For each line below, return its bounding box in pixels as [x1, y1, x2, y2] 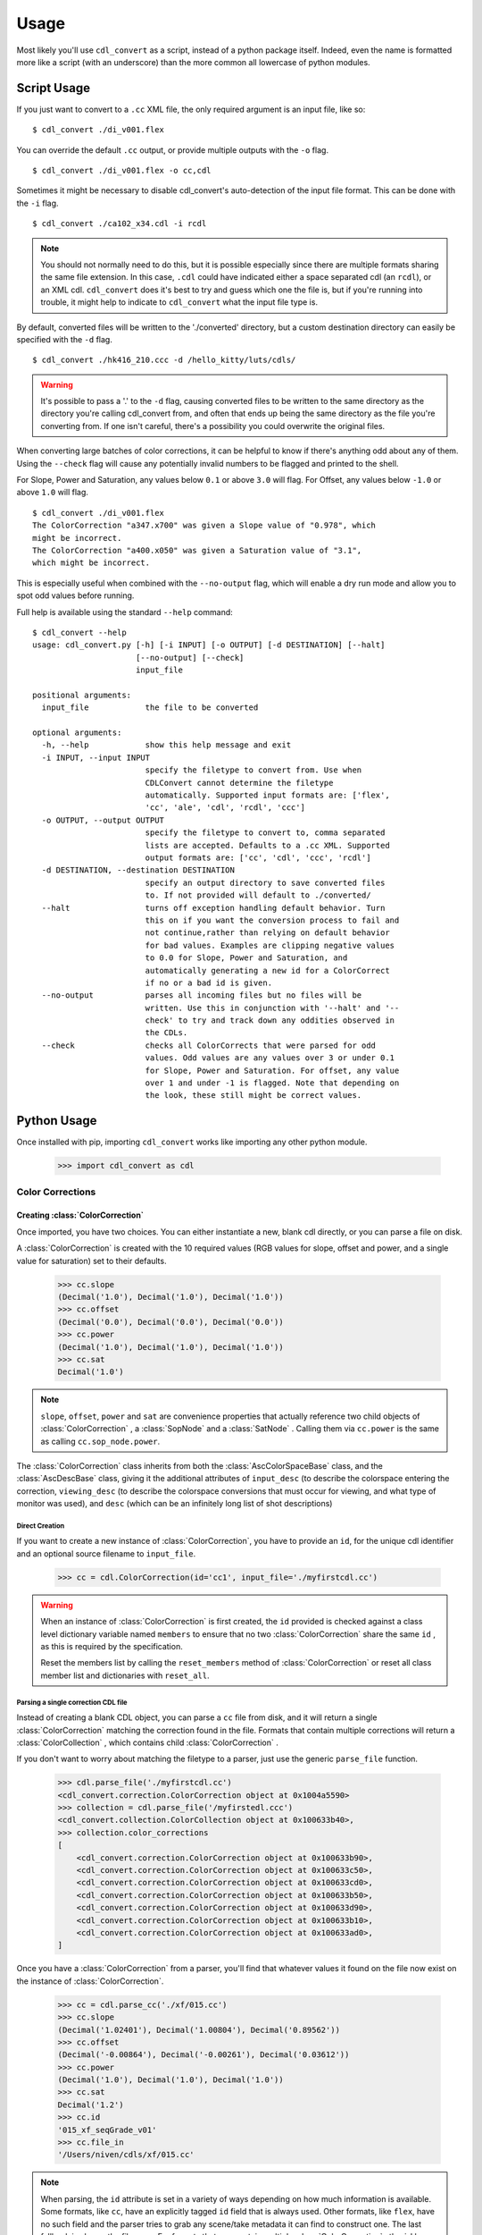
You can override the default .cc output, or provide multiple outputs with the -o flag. [16, 144, 329, 156]
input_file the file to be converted [41, 703, 259, 713]
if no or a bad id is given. [145, 977, 272, 988]
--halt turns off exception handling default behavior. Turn [41, 903, 386, 913]
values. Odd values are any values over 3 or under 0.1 [145, 1053, 395, 1063]
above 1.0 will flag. [16, 487, 89, 498]
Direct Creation [16, 1521, 65, 1531]
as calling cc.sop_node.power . [40, 1436, 161, 1446]
